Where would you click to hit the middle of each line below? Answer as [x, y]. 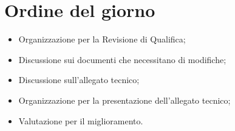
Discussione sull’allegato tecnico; [79, 80]
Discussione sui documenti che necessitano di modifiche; [122, 59]
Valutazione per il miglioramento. [81, 120]
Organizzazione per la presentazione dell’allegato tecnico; [124, 100]
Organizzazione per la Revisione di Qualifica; [102, 39]
